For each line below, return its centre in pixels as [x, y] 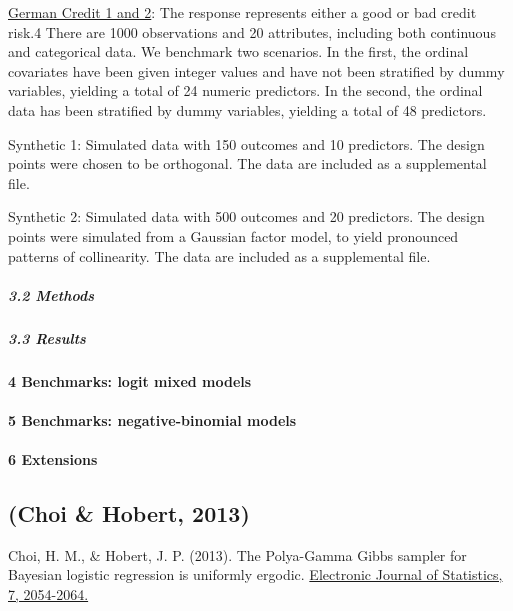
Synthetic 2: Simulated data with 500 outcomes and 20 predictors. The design [246, 216]
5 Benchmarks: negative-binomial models [152, 419]
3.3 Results [47, 337]
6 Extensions [53, 459]
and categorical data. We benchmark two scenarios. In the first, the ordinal [238, 51]
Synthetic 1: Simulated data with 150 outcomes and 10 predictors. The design [246, 143]
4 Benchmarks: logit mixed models [130, 380]
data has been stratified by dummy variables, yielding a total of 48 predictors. [247, 109]
